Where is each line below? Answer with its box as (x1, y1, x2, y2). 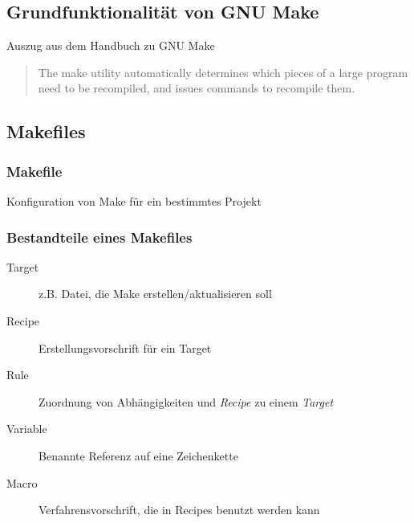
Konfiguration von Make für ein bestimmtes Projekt (6, 192, 262, 209)
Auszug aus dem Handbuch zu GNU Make (6, 37, 215, 54)
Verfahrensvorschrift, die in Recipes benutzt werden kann (39, 501, 320, 518)
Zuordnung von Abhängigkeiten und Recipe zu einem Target (39, 393, 334, 410)
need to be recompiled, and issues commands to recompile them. (38, 80, 355, 96)
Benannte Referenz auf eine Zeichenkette (39, 447, 238, 464)
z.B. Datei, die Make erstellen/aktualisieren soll (39, 285, 272, 302)
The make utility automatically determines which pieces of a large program (38, 63, 408, 80)
